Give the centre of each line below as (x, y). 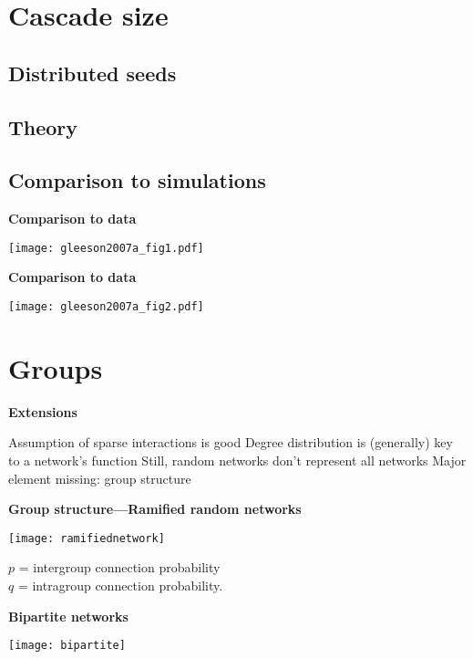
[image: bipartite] (67, 646)
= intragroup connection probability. (120, 585)
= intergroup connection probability (119, 567)
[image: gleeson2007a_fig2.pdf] (106, 306)
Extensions (43, 411)
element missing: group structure (100, 478)
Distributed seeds (93, 73)
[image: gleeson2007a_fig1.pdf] (106, 248)
